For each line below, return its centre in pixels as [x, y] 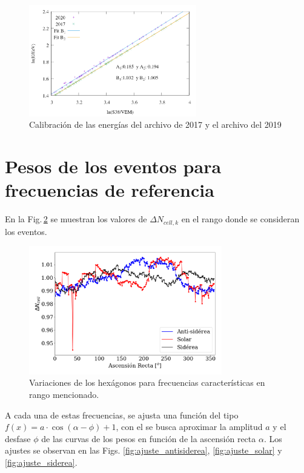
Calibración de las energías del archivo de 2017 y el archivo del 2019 [155, 124]
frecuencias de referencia [110, 190]
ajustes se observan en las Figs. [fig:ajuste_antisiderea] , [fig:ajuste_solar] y [144, 450]
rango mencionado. [64, 395]
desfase [18, 438]
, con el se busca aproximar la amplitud [189, 427]
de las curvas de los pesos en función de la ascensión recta [149, 438]
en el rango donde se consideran [240, 219]
